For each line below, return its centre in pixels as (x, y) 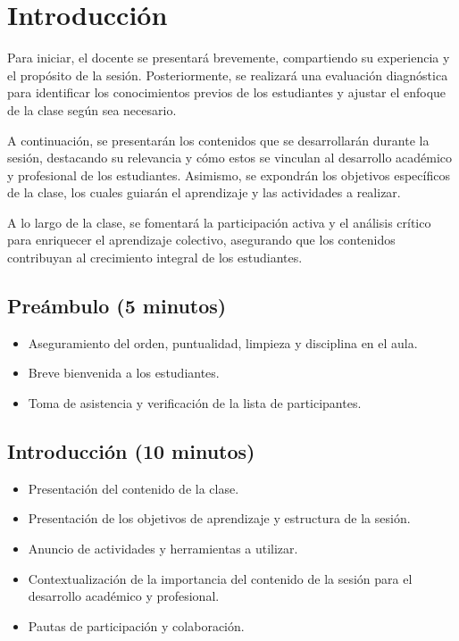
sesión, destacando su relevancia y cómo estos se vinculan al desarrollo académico (230, 158)
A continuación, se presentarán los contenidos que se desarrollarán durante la (218, 140)
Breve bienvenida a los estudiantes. (124, 373)
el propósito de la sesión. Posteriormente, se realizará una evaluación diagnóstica (228, 75)
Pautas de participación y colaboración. (136, 625)
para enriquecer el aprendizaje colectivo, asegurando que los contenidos (201, 240)
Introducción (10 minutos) (131, 451)
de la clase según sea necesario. (92, 109)
